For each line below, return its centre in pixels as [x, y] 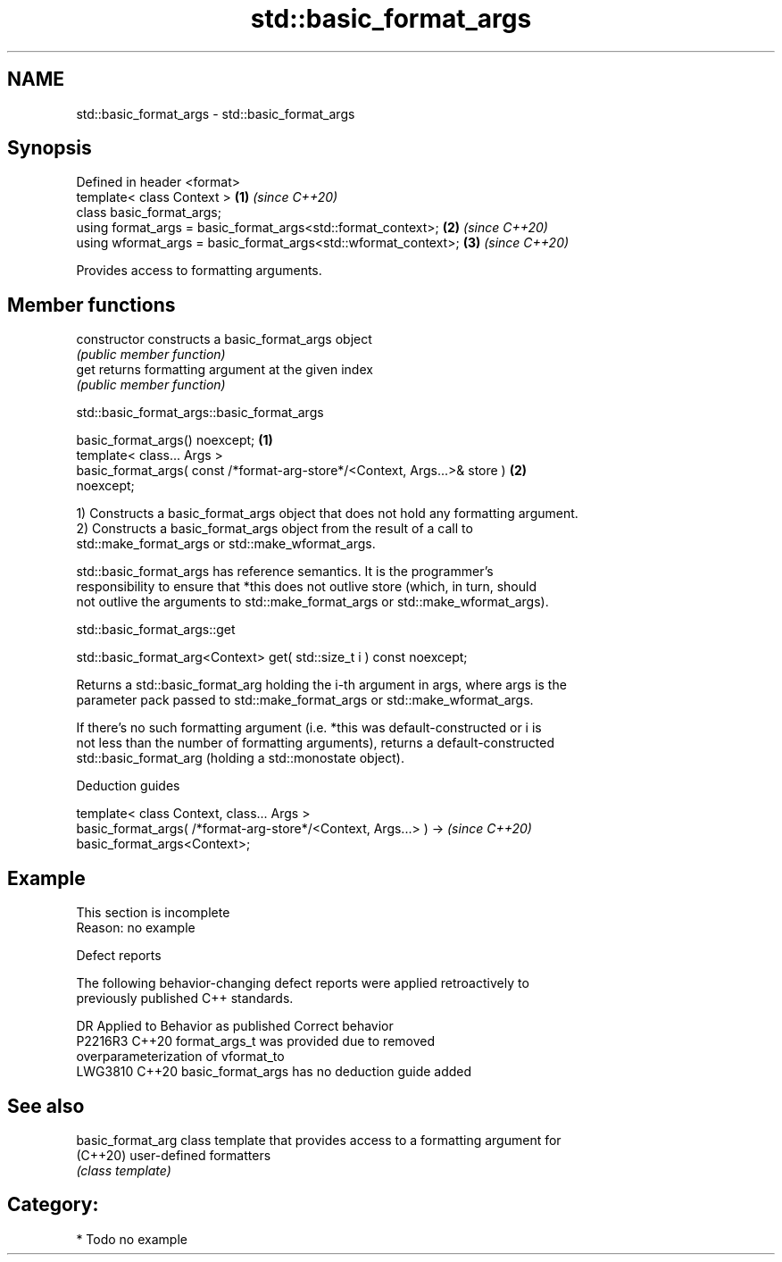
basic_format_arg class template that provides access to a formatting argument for [319, 1140]
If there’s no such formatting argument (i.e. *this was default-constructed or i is [309, 728]
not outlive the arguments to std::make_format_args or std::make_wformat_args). [312, 602]
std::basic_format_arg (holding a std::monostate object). [240, 758]
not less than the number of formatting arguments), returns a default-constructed [315, 743]
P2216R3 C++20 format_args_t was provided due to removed [256, 1041]
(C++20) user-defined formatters [174, 1155]
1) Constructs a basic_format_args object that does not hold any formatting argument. [327, 514]
